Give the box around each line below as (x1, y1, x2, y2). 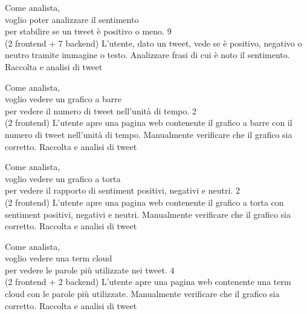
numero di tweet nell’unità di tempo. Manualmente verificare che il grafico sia (5, 128, 292, 140)
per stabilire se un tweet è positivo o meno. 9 (5, 25, 172, 38)
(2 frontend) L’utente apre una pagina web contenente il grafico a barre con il (5, 116, 292, 129)
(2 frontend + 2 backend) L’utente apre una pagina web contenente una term (5, 275, 291, 288)
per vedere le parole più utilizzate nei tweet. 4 (5, 263, 175, 276)
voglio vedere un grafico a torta (5, 172, 121, 185)
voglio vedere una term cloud (5, 252, 112, 264)
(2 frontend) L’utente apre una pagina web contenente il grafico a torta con (5, 195, 284, 208)
